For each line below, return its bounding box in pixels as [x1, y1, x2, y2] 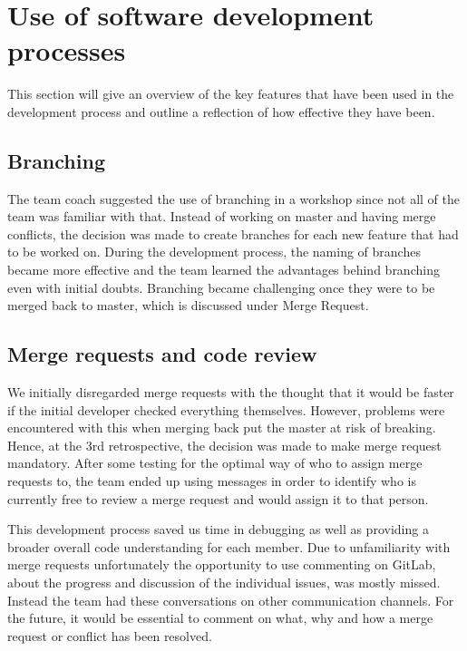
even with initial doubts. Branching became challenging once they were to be [7, 277, 435, 296]
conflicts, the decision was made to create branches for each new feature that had [7, 224, 459, 243]
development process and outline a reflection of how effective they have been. [7, 102, 435, 121]
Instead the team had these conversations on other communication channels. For [7, 590, 454, 609]
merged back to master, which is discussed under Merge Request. [7, 296, 369, 315]
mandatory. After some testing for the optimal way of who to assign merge [7, 453, 423, 472]
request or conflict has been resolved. [7, 626, 212, 645]
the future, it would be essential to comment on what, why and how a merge [7, 608, 433, 627]
